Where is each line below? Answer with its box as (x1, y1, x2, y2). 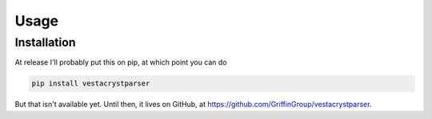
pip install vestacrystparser (31, 79, 150, 88)
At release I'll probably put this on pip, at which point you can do (14, 58, 227, 67)
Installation (14, 35, 76, 50)
